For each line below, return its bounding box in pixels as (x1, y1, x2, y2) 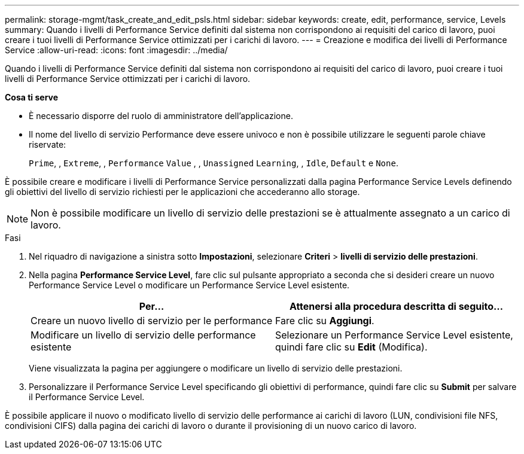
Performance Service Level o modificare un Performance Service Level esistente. (29, 280, 350, 290)
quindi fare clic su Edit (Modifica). (275, 341, 428, 353)
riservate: (29, 139, 66, 150)
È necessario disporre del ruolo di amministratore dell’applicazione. (29, 111, 293, 121)
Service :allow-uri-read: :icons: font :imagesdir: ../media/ (5, 45, 228, 55)
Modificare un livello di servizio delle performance (31, 329, 256, 341)
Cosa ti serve (5, 92, 59, 102)
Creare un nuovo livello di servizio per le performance (31, 315, 273, 327)
